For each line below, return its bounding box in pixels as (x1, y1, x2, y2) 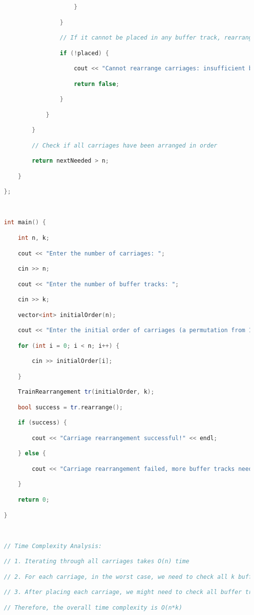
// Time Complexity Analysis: (4, 542, 102, 550)
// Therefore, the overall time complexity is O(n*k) (4, 604, 183, 611)
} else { (18, 450, 46, 457)
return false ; (74, 80, 120, 87)
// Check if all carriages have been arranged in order (32, 142, 217, 149)
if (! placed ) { (60, 49, 109, 57)
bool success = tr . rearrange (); (18, 403, 123, 411)
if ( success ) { (18, 419, 67, 426)
